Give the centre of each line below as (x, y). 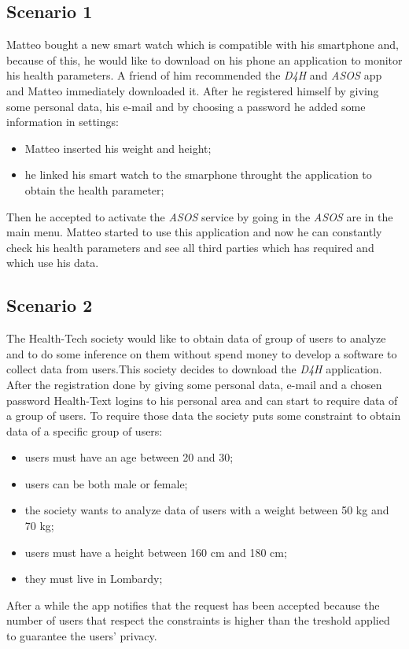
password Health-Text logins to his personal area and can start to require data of (202, 400)
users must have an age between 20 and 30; (129, 457)
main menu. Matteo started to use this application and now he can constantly (194, 232)
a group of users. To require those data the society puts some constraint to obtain (204, 415)
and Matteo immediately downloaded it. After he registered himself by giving (193, 90)
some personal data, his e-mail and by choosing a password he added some (186, 106)
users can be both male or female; (106, 483)
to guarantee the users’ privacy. (82, 636)
